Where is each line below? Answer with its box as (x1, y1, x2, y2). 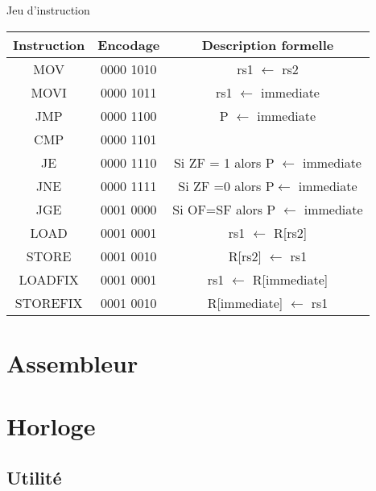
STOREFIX (14, 293, 83, 312)
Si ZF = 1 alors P (173, 152, 275, 172)
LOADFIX (19, 269, 79, 289)
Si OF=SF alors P (172, 199, 276, 218)
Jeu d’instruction (6, 2, 90, 18)
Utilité (6, 464, 62, 489)
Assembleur (6, 346, 138, 379)
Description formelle (201, 35, 334, 54)
